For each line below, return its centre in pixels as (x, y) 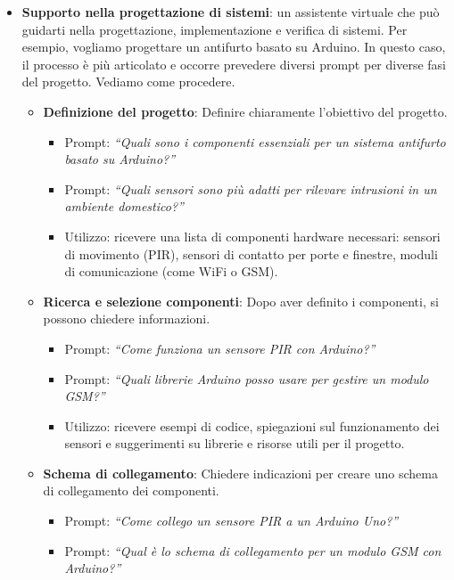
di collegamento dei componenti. (131, 490)
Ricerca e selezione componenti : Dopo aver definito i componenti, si (241, 301)
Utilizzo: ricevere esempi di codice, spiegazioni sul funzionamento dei (252, 425)
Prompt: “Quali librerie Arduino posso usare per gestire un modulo (247, 378)
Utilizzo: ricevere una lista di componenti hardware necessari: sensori (252, 236)
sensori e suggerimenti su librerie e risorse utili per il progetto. (235, 443)
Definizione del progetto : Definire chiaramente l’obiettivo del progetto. (245, 111)
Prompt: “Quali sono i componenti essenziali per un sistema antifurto (255, 141)
